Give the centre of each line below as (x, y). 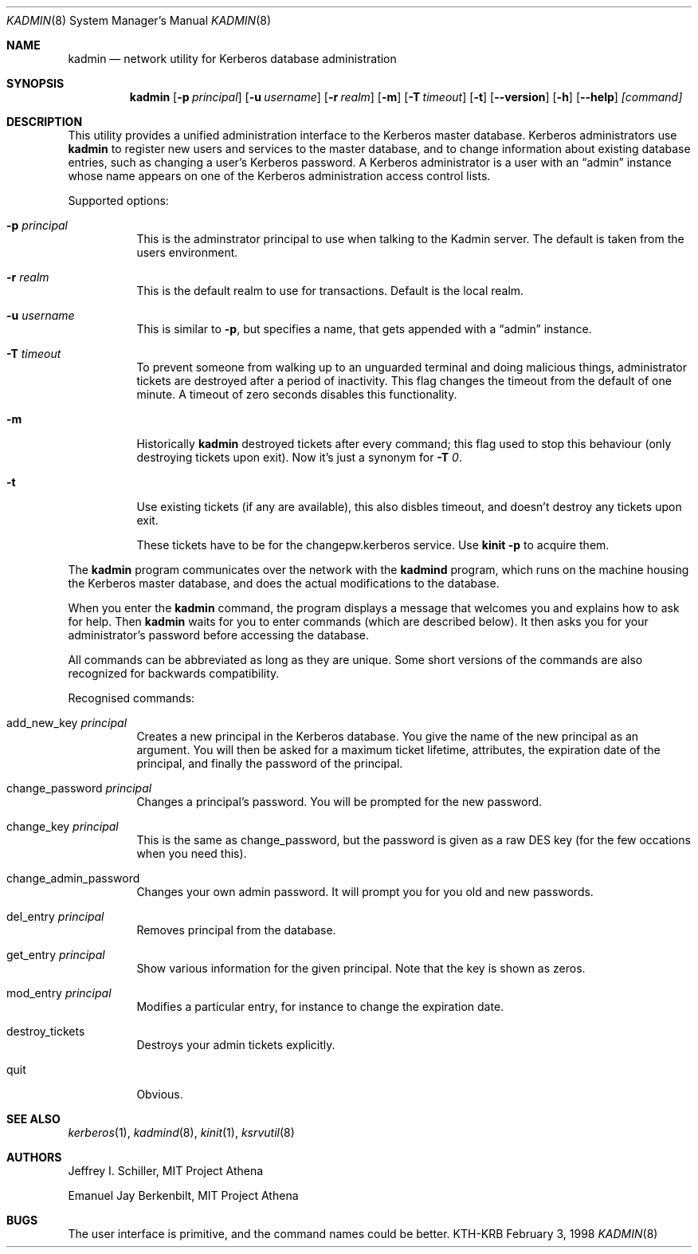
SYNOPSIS (35, 83)
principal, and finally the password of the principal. (270, 763)
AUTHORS (34, 1157)
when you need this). (192, 853)
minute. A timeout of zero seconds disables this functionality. (297, 394)
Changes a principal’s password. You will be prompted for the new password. (339, 802)
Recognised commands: (131, 698)
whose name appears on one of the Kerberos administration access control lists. (279, 176)
